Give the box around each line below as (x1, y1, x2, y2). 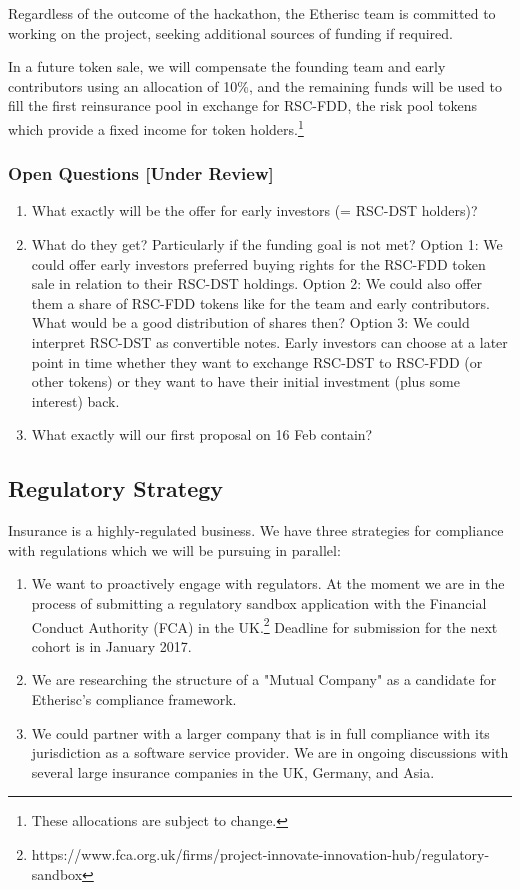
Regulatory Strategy (8, 473, 224, 504)
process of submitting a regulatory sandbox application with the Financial (31, 592, 487, 613)
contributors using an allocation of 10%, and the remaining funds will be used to (8, 75, 502, 96)
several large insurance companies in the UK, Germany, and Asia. (31, 761, 435, 782)
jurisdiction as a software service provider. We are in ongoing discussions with (31, 742, 509, 763)
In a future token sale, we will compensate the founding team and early (8, 56, 446, 77)
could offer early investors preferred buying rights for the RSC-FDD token (31, 253, 486, 274)
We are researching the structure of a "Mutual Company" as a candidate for (31, 669, 497, 690)
